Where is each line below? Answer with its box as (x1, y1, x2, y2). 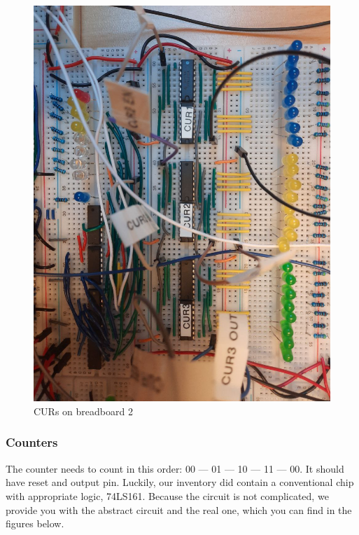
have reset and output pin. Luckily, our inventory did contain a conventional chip (6, 475, 354, 489)
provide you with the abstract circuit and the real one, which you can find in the (6, 502, 352, 517)
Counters (6, 433, 58, 451)
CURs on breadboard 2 (34, 403, 133, 418)
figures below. (6, 516, 64, 531)
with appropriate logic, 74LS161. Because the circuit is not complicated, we (6, 488, 329, 503)
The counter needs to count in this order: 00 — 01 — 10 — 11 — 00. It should (6, 461, 344, 475)
